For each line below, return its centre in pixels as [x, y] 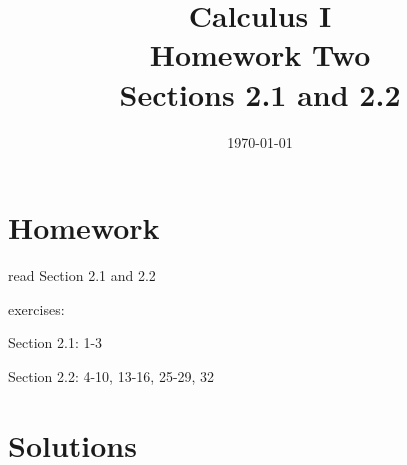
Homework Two [260, 54]
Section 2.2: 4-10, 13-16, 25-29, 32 [111, 375]
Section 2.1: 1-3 [55, 342]
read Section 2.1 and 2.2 [82, 275]
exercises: [36, 308]
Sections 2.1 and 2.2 [260, 93]
